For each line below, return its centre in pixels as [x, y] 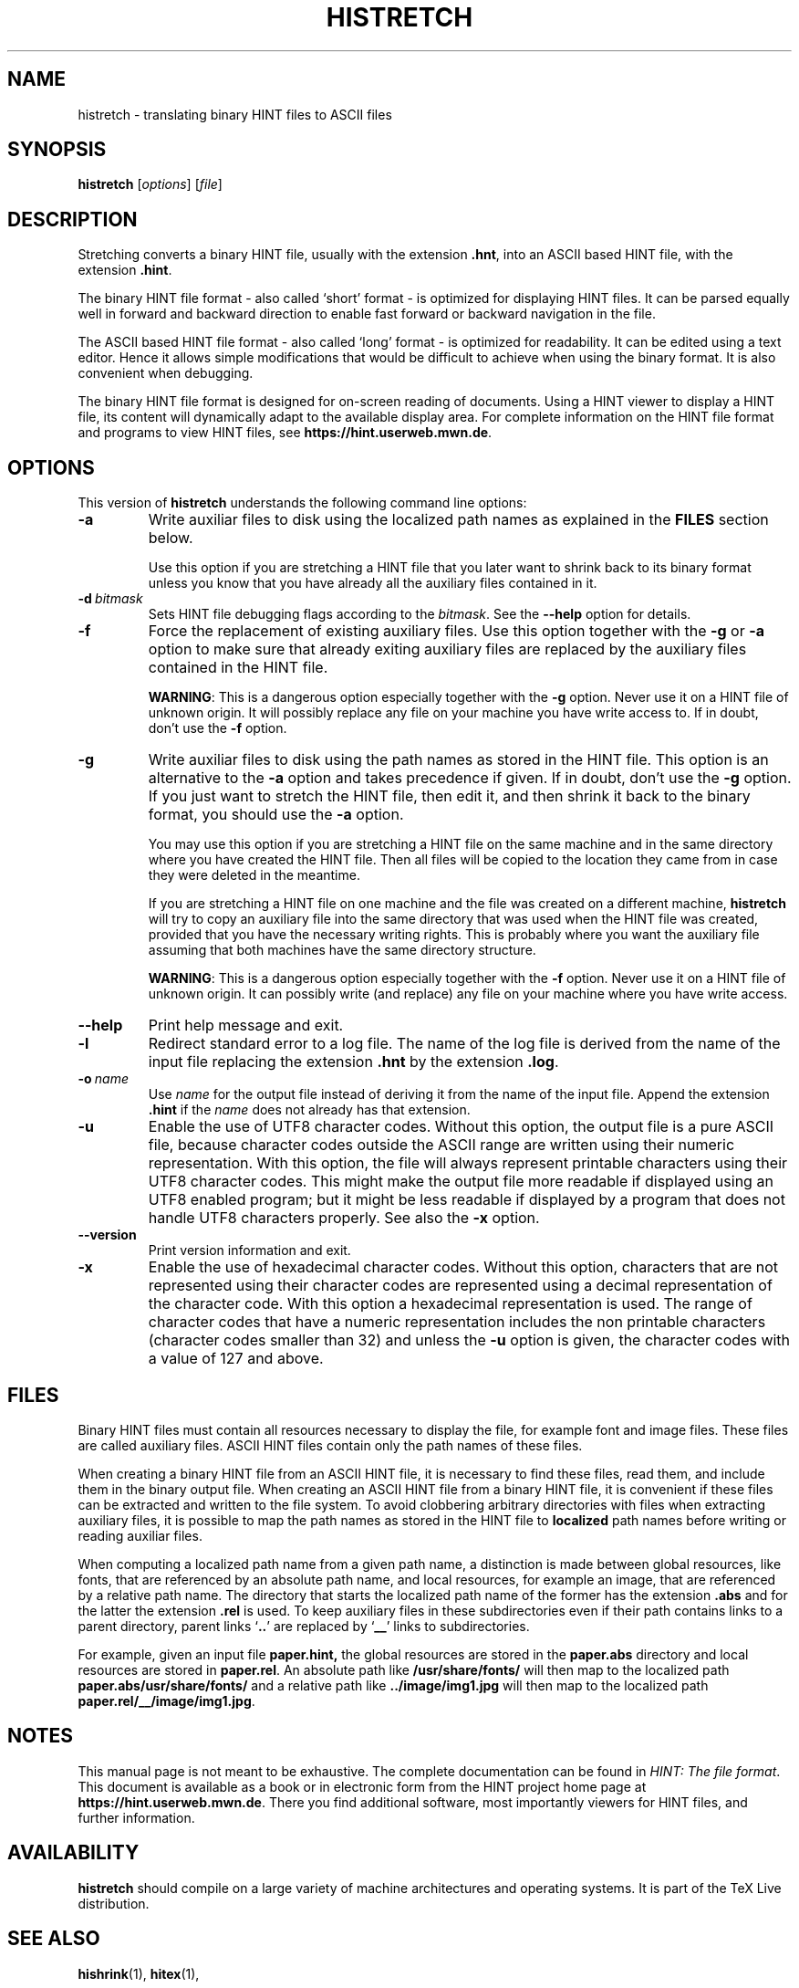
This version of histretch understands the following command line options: [302, 503]
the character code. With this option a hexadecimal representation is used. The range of [450, 1304]
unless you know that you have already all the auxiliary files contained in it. [373, 583]
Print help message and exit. [246, 1025]
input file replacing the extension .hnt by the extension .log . [353, 1062]
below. [171, 538]
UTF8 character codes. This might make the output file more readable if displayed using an [461, 1182]
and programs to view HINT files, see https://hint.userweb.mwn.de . [285, 433]
